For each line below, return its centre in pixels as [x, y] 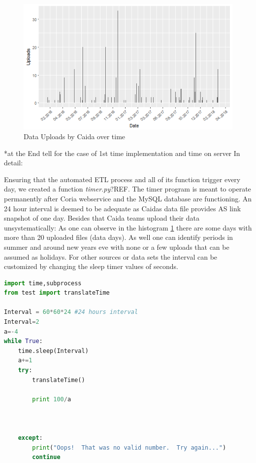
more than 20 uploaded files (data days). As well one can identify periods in [119, 237]
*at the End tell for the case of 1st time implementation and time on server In [122, 153]
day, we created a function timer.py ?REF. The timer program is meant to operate [128, 189]
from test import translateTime [57, 293]
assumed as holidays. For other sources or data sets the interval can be [111, 256]
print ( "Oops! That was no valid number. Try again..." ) [129, 447]
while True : [23, 341]
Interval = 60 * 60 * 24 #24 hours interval [71, 312]
